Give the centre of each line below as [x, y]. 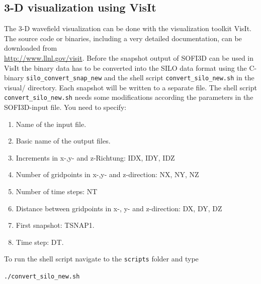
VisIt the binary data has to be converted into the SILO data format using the [125, 67]
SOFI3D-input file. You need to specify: [65, 107]
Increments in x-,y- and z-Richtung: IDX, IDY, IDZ [95, 157]
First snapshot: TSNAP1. [55, 225]
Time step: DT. [40, 242]
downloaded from [31, 48]
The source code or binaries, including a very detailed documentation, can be [123, 38]
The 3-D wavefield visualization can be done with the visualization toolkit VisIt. [128, 28]
